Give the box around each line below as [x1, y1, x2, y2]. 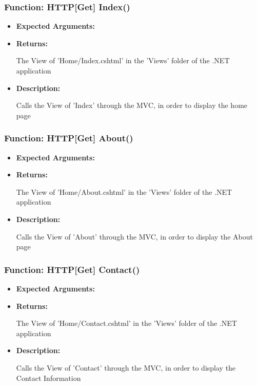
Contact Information [16, 372, 81, 383]
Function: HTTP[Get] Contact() [4, 263, 140, 276]
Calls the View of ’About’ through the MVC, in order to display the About [16, 231, 253, 242]
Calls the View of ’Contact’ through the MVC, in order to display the [16, 362, 236, 373]
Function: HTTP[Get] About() [4, 132, 133, 144]
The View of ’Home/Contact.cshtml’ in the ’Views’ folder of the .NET [16, 318, 237, 328]
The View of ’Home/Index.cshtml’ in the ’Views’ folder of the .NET [16, 55, 230, 66]
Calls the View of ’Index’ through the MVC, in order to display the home [16, 100, 248, 111]
